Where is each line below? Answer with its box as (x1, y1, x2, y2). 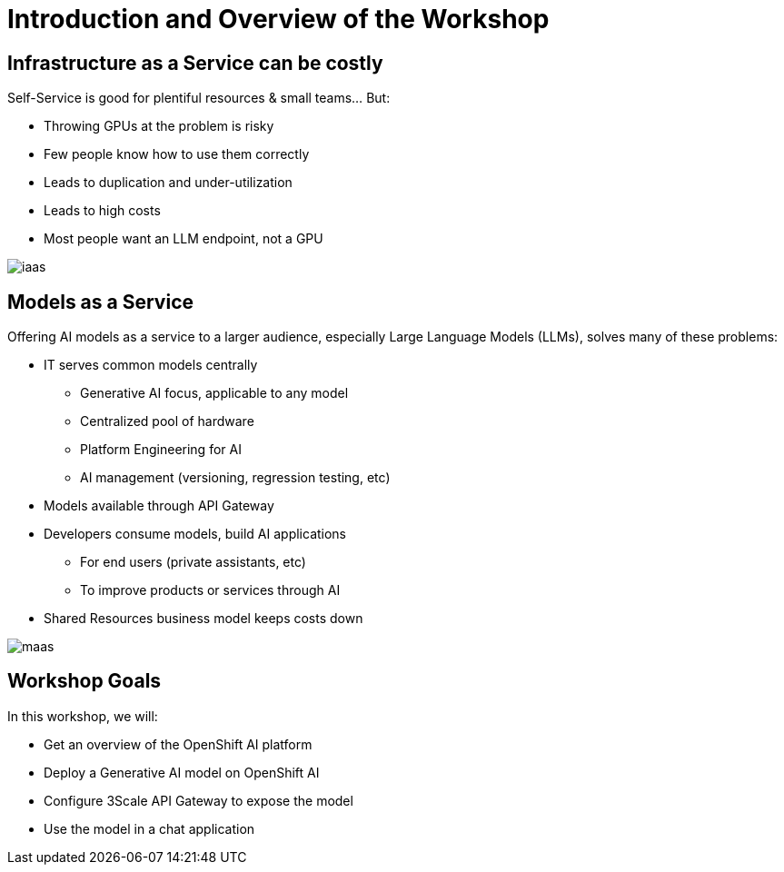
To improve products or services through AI (80, 582, 341, 599)
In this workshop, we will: (7, 708, 158, 724)
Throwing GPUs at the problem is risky (44, 118, 274, 134)
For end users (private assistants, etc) (80, 554, 306, 570)
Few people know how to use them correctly (44, 146, 310, 163)
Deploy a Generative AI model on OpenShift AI (44, 764, 320, 780)
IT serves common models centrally (44, 357, 258, 373)
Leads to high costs (44, 203, 161, 219)
